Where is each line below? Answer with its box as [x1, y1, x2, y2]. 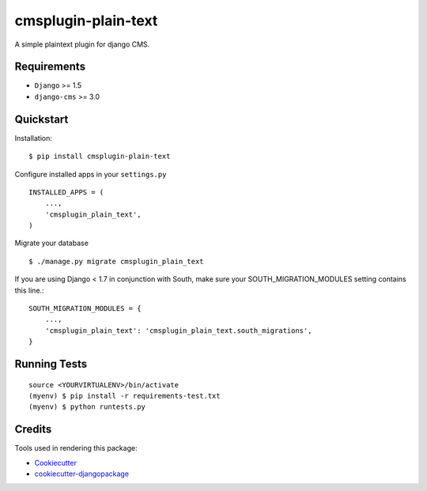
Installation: [14, 133, 53, 142]
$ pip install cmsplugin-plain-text [28, 152, 171, 161]
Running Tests [14, 357, 87, 371]
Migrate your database [14, 238, 89, 248]
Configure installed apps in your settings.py [14, 169, 167, 179]
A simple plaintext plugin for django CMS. [14, 40, 150, 49]
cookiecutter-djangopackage [34, 469, 130, 478]
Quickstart [14, 112, 69, 126]
